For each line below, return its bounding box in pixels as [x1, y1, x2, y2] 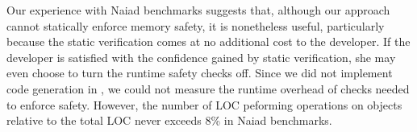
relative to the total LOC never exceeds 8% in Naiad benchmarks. [6, 112, 332, 129]
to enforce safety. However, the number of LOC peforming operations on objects [6, 96, 402, 113]
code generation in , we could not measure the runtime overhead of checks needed [6, 80, 410, 97]
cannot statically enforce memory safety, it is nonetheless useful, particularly [6, 17, 385, 34]
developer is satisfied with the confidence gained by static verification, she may [6, 48, 396, 65]
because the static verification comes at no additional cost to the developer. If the [6, 33, 411, 50]
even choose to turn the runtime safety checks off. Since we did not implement [6, 64, 393, 81]
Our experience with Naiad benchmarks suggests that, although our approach [6, 2, 390, 18]
